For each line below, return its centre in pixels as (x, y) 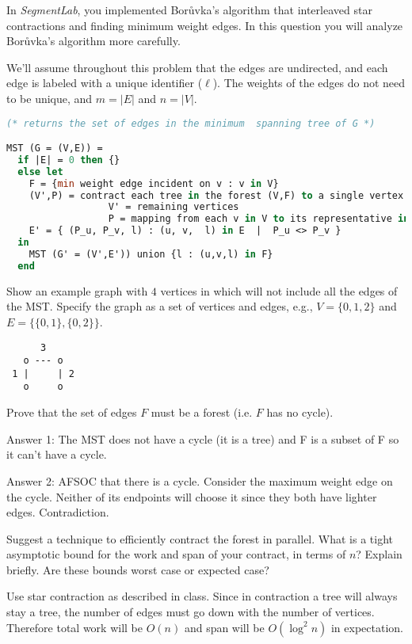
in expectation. (367, 627)
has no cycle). (300, 412)
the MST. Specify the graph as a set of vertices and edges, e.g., (160, 306)
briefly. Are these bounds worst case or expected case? (138, 569)
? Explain (379, 554)
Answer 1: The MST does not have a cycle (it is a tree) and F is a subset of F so (203, 438)
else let (40, 171)
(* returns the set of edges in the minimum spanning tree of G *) (191, 123)
